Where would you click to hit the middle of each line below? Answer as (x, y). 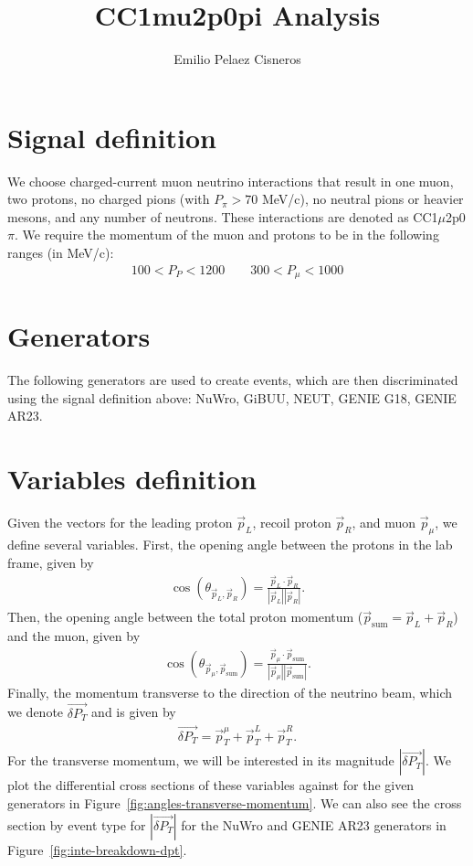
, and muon (384, 523)
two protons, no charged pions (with (109, 199)
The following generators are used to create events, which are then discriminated (233, 380)
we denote (36, 712)
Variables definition (132, 479)
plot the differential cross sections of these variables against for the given (211, 785)
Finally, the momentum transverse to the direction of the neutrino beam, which (230, 692)
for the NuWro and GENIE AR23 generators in (314, 824)
